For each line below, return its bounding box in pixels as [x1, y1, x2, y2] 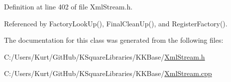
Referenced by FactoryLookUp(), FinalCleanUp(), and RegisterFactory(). [4, 18, 228, 28]
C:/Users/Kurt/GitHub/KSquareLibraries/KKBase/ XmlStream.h [4, 51, 205, 62]
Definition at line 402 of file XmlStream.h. [4, 1, 133, 11]
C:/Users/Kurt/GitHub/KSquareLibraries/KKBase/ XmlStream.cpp [4, 68, 212, 79]
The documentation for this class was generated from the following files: [4, 35, 224, 45]
